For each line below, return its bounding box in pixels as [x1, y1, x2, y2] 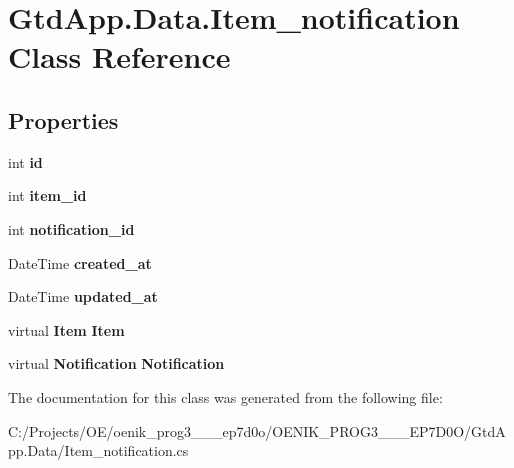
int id [8, 151, 43, 172]
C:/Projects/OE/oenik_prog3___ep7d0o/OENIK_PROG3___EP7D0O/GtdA [8, 420, 506, 441]
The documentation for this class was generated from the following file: [8, 386, 443, 407]
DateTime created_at [8, 252, 152, 273]
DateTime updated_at [8, 286, 158, 307]
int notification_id [8, 218, 135, 239]
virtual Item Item [8, 319, 125, 340]
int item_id [8, 185, 87, 206]
